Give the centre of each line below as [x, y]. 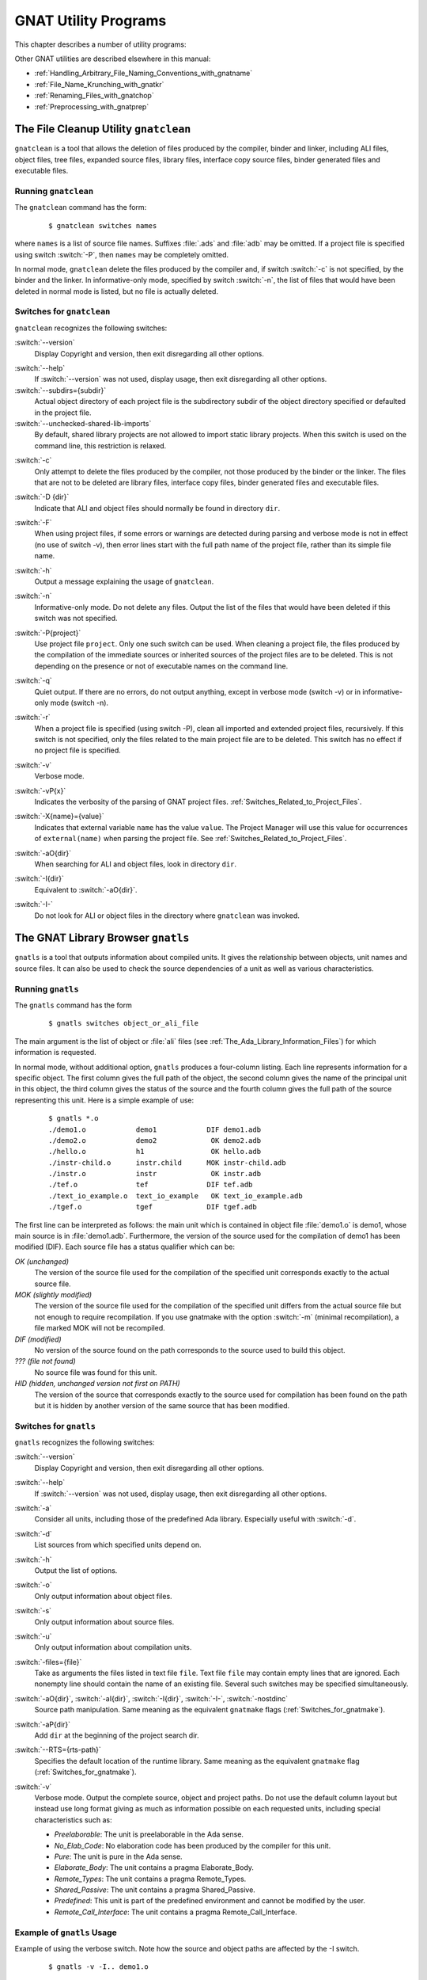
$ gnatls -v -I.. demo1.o [99, 1967]
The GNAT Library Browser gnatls [102, 938]
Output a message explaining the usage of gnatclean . [124, 581]
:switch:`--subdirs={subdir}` [60, 390]
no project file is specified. [78, 750]
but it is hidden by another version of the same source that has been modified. [162, 1405]
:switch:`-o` [33, 1585]
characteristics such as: [73, 1820]
